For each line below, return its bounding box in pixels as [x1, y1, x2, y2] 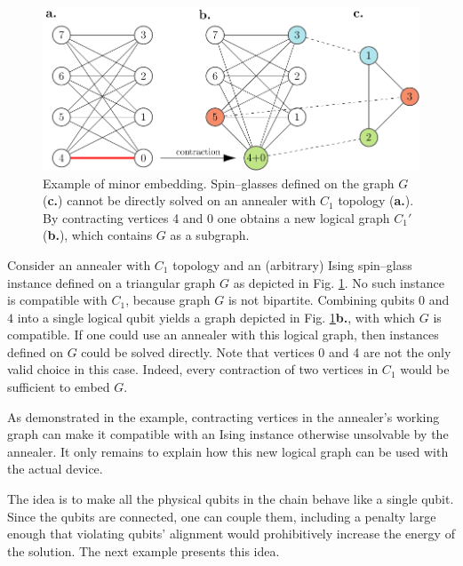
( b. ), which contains [43, 226, 153, 244]
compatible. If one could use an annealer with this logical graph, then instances [7, 325, 439, 344]
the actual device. [7, 459, 103, 478]
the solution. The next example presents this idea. [7, 541, 280, 560]
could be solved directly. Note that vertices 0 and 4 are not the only [81, 342, 451, 361]
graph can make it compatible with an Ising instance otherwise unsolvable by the [7, 425, 449, 443]
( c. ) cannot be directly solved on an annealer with [43, 191, 316, 210]
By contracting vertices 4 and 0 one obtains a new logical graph [43, 208, 390, 227]
